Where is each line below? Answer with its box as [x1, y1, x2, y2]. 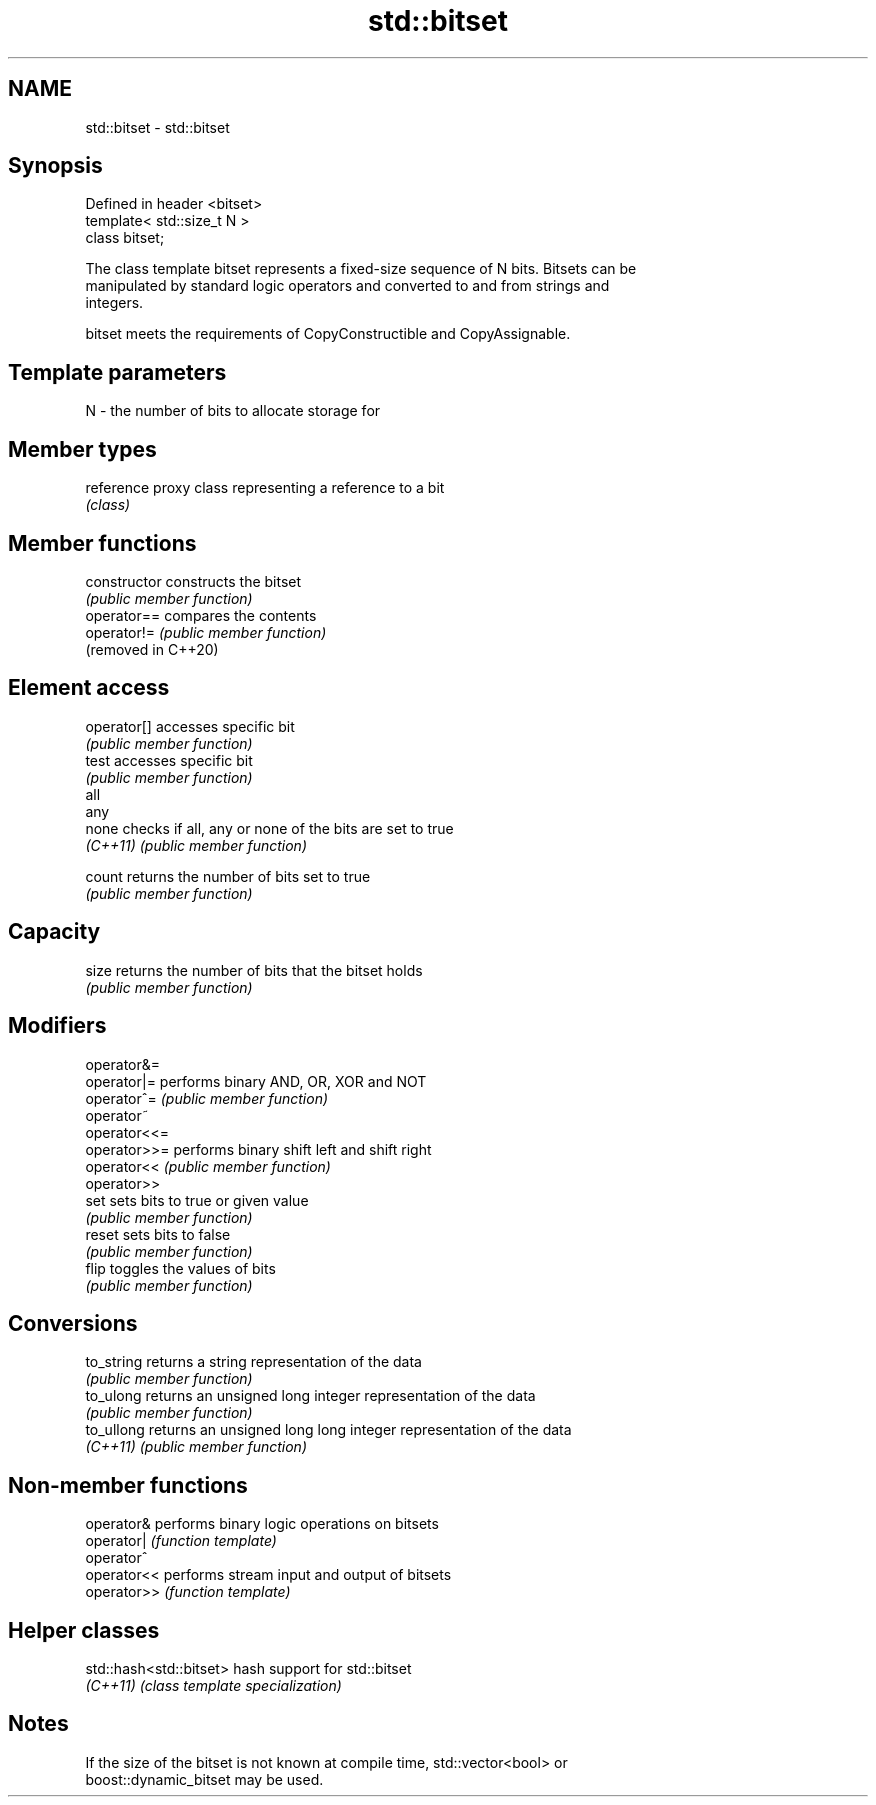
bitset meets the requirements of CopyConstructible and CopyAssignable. [85, 325, 571, 343]
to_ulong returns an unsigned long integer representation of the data [85, 1387, 536, 1405]
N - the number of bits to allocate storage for [85, 402, 381, 420]
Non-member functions [8, 1472, 248, 1498]
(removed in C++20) [85, 640, 219, 658]
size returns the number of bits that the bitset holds [85, 961, 423, 979]
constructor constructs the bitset [85, 572, 302, 590]
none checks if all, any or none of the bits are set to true [85, 819, 454, 837]
